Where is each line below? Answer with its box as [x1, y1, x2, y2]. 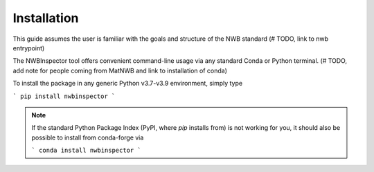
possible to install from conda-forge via [31, 133, 144, 142]
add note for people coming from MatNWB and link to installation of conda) [12, 66, 228, 75]
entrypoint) [12, 44, 45, 52]
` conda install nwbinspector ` [31, 146, 141, 155]
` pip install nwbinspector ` [12, 92, 116, 100]
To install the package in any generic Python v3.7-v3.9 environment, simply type [12, 79, 242, 88]
